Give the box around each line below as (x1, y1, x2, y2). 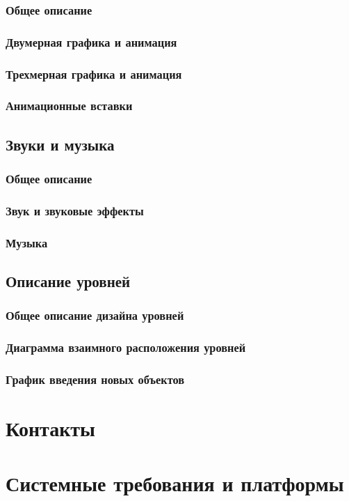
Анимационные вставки (6, 97, 133, 114)
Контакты (6, 414, 95, 442)
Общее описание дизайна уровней (6, 307, 184, 324)
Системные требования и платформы (6, 468, 344, 497)
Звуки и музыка (6, 133, 115, 155)
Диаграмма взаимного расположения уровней (6, 339, 246, 356)
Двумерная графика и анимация (6, 33, 177, 50)
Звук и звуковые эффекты (6, 201, 144, 219)
